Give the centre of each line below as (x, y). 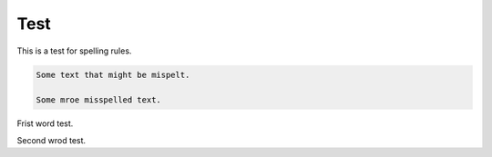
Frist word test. (45, 123)
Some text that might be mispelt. (113, 74)
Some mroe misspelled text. (98, 100)
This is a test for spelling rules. (74, 51)
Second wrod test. (51, 140)
